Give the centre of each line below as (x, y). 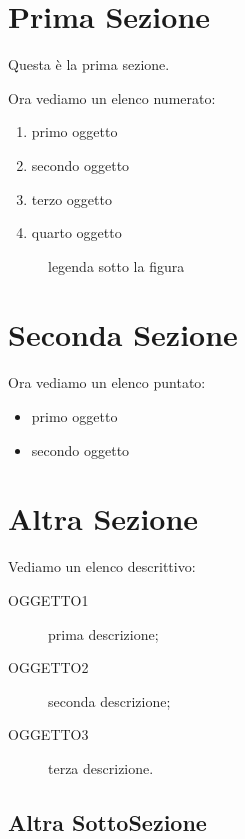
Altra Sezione (103, 518)
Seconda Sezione (123, 334)
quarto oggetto (76, 232)
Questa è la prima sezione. (89, 64)
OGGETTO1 (48, 599)
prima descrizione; (103, 633)
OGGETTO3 (48, 734)
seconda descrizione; (109, 700)
